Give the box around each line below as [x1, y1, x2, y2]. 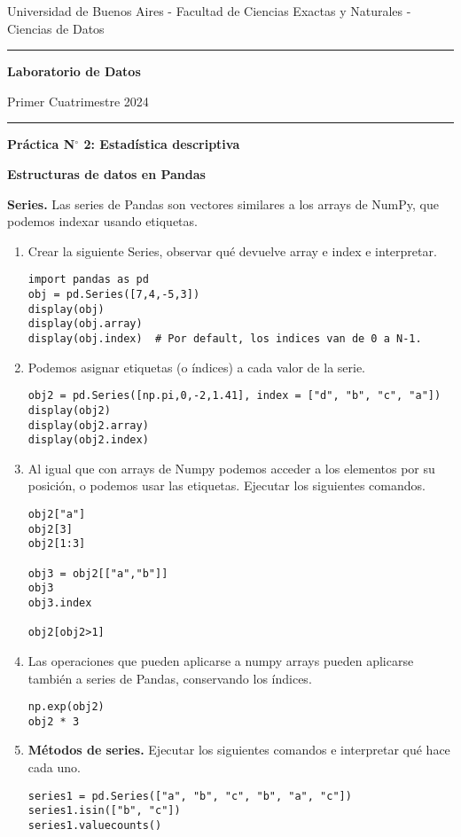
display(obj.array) [27, 317, 143, 331]
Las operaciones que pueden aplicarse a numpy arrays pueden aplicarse [27, 651, 414, 669]
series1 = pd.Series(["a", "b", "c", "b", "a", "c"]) [27, 789, 352, 802]
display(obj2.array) [27, 418, 149, 432]
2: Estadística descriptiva [83, 135, 240, 153]
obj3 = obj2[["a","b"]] [27, 567, 168, 580]
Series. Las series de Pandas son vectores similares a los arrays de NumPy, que [7, 194, 439, 213]
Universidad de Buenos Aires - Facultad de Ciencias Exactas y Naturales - [7, 2, 411, 20]
